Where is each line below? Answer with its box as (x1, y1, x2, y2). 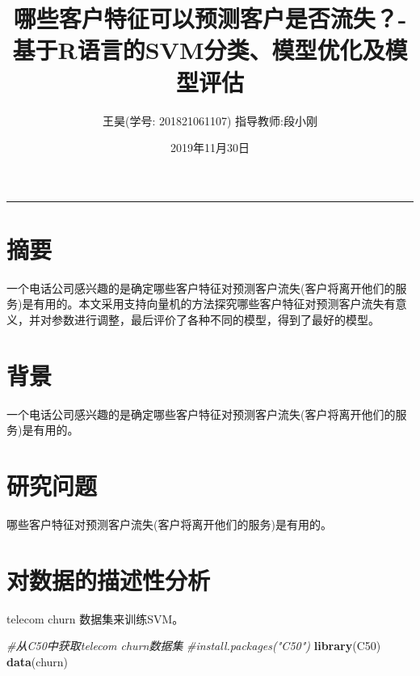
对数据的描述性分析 (6, 563, 211, 596)
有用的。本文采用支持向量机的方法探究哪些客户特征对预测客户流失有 (33, 295, 396, 312)
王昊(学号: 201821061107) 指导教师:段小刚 (103, 112, 317, 129)
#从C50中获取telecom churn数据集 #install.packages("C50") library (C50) (6, 637, 381, 654)
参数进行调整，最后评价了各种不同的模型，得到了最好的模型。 (51, 311, 380, 327)
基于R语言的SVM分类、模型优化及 (12, 33, 385, 66)
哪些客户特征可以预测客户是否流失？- (13, 2, 407, 35)
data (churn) (6, 653, 69, 670)
